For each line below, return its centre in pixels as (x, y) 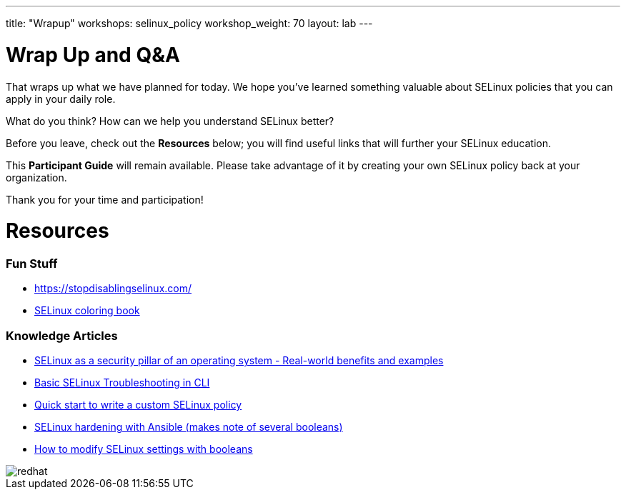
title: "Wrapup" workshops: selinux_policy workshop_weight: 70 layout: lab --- (189, 23)
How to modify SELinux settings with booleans (144, 449)
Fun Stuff (32, 264)
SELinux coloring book (87, 311)
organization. (36, 177)
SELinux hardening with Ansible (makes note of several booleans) (189, 427)
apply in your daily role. (61, 99)
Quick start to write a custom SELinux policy (138, 405)
